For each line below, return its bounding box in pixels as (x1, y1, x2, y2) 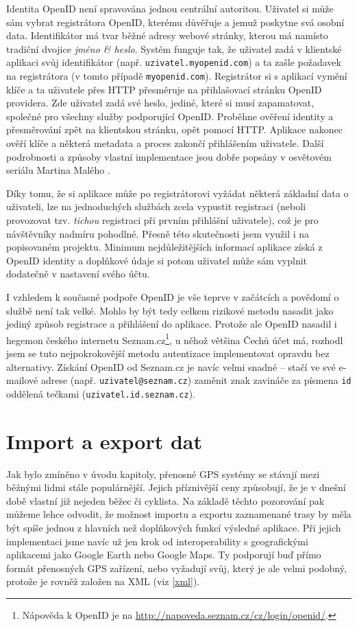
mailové (6, 373, 38, 387)
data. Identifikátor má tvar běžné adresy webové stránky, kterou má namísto (6, 28, 328, 43)
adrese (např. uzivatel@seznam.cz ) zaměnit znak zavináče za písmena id (40, 373, 352, 387)
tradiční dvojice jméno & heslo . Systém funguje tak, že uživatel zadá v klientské (6, 41, 342, 56)
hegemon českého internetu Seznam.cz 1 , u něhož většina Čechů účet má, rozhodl (6, 330, 343, 347)
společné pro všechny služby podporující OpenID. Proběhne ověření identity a (6, 109, 334, 123)
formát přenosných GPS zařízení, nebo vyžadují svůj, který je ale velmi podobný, (6, 560, 347, 575)
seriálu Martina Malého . (6, 163, 110, 177)
